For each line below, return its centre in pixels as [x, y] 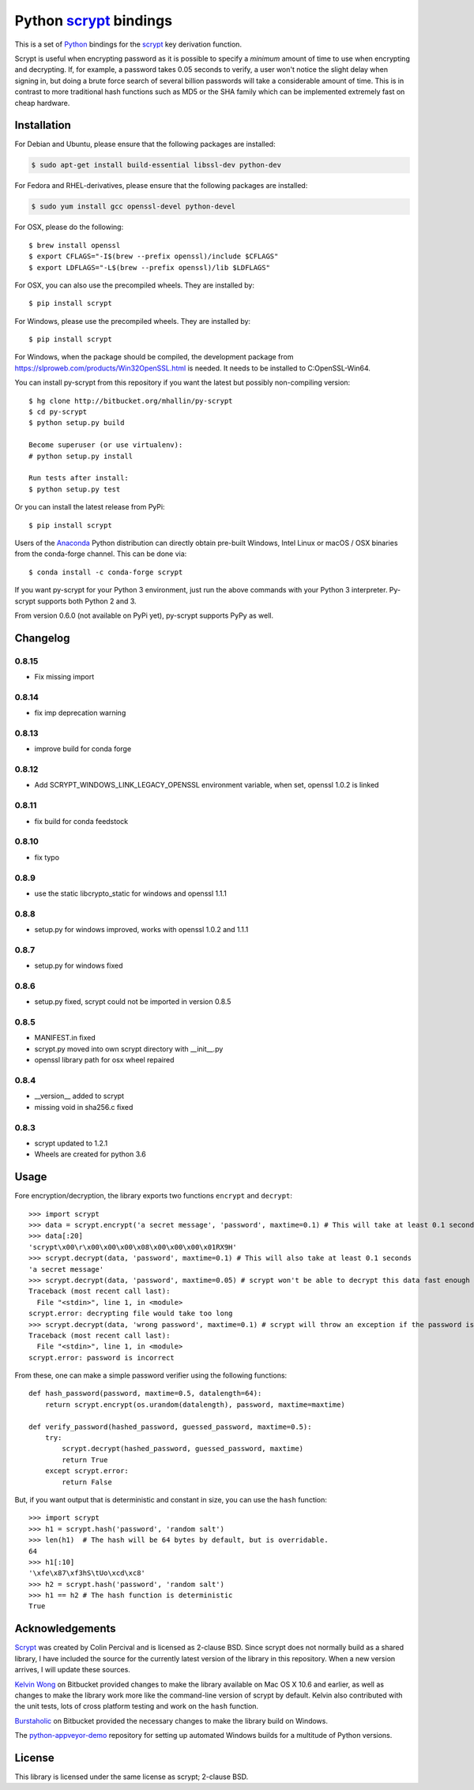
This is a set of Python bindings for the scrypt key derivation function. [128, 44]
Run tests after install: [79, 478]
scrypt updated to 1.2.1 [71, 1143]
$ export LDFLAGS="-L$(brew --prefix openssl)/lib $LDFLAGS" [149, 267]
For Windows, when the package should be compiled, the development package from [154, 357]
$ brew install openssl [75, 245]
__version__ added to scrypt [79, 1096]
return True [85, 1460]
